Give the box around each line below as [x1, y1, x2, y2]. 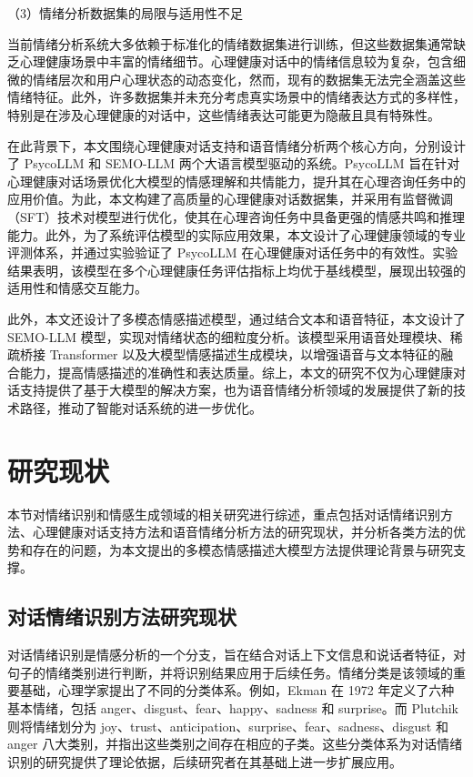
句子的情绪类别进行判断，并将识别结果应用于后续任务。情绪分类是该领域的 [7, 662, 453, 681]
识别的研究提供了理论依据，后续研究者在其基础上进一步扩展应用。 [7, 752, 402, 771]
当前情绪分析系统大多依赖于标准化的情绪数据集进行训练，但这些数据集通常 [7, 34, 453, 53]
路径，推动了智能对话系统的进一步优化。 [19, 398, 262, 417]
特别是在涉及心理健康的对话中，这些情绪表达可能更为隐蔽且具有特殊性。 [7, 105, 440, 124]
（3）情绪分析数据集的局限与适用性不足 [7, 4, 243, 22]
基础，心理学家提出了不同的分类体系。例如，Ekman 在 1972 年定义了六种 [19, 681, 455, 700]
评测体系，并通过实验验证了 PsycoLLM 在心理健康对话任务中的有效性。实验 [7, 243, 458, 262]
